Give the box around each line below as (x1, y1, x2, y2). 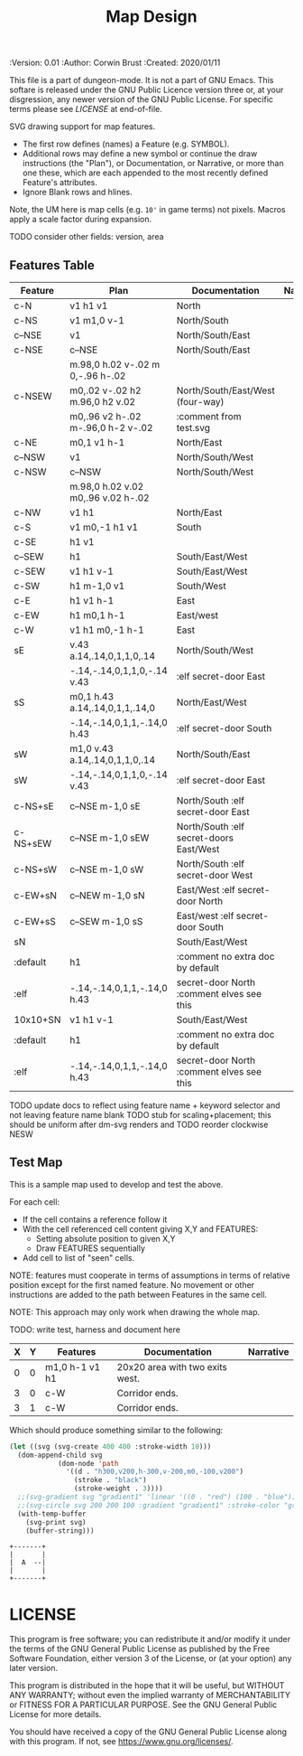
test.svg (176, 422, 210, 434)
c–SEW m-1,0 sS (69, 916, 143, 927)
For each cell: (9, 1196, 60, 1207)
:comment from (176, 410, 242, 422)
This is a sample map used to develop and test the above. (9, 1178, 224, 1189)
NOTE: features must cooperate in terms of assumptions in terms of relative (9, 1270, 290, 1281)
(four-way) (176, 396, 225, 408)
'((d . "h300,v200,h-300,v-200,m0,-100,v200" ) (66, 1467, 244, 1477)
